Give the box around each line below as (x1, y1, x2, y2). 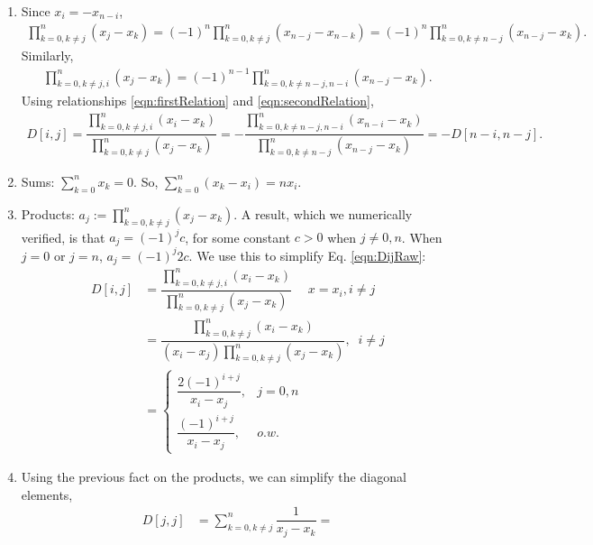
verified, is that (21, 227, 105, 246)
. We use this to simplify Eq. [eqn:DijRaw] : (188, 245, 426, 264)
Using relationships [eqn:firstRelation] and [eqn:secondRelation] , (21, 91, 374, 110)
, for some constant (185, 227, 291, 246)
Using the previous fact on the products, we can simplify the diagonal (21, 467, 406, 486)
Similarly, (21, 46, 74, 65)
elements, (21, 485, 73, 503)
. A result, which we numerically (233, 204, 413, 223)
